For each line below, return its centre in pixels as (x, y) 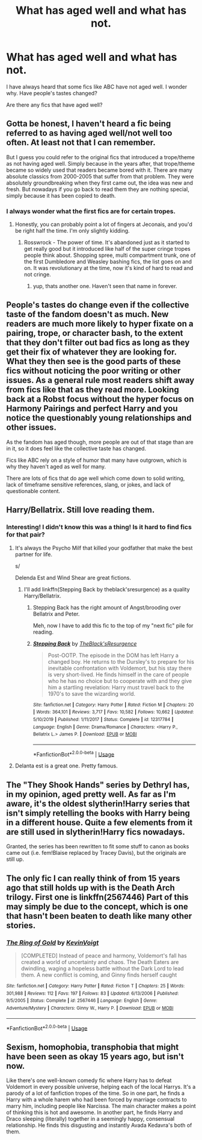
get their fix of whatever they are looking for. (91, 352)
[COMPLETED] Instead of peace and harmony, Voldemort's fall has (104, 956)
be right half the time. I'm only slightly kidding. (72, 231)
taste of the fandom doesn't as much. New (87, 314)
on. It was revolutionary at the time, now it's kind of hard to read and (109, 268)
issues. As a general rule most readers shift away (100, 380)
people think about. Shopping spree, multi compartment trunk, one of (110, 255)
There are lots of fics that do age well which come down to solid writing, (96, 478)
